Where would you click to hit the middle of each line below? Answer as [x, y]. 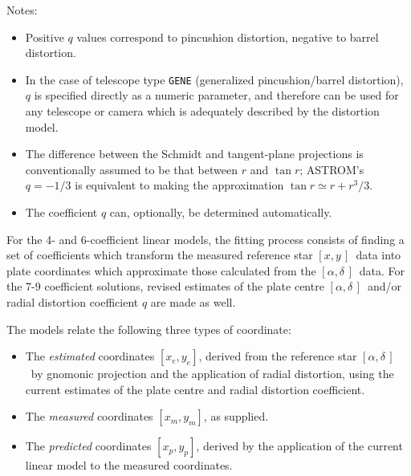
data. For [382, 270]
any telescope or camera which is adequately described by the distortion [202, 111]
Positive [45, 37]
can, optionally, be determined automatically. [221, 212]
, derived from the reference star [278, 356]
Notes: [22, 10]
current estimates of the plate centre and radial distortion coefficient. [195, 389]
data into [378, 255]
